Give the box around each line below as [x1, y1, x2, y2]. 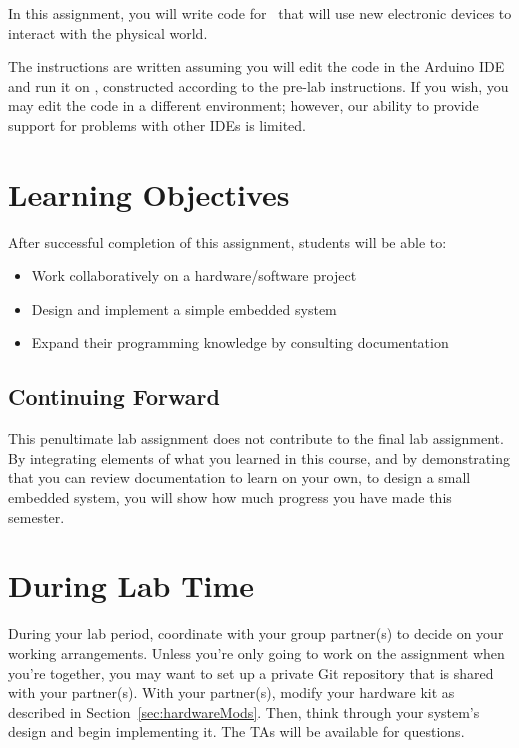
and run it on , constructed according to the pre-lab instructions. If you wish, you [8, 75, 509, 96]
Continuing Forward [8, 381, 220, 412]
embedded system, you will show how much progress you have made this [8, 487, 452, 508]
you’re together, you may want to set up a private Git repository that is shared [8, 662, 494, 683]
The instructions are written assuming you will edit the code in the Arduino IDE [8, 56, 505, 77]
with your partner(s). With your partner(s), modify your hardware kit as [8, 682, 455, 703]
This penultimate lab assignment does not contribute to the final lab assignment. [8, 428, 504, 449]
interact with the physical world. [8, 22, 208, 43]
